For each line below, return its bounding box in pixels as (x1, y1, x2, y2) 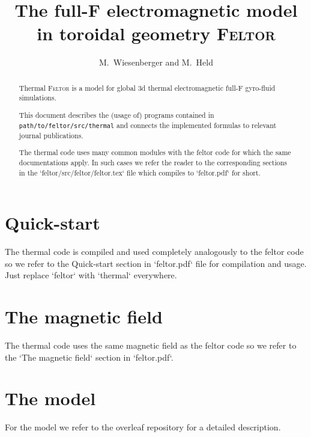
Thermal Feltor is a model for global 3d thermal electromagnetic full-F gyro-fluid (19, 82, 276, 93)
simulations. (19, 93, 56, 103)
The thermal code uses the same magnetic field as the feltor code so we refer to (5, 339, 297, 352)
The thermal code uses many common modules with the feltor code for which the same (19, 147, 291, 157)
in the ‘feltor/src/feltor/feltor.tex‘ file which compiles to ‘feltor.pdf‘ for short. (19, 167, 261, 177)
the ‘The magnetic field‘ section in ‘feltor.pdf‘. (5, 350, 174, 363)
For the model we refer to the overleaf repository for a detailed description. (5, 421, 281, 433)
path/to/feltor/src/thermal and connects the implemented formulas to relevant (19, 120, 277, 130)
